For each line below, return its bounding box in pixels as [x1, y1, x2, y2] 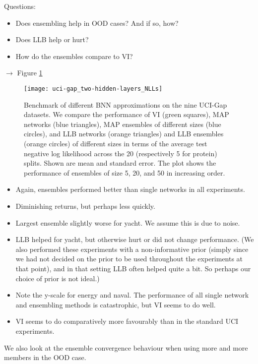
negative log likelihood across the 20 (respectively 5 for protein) [24, 148, 217, 158]
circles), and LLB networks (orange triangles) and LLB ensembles [24, 128, 224, 139]
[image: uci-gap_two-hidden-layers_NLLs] [24, 85, 163, 92]
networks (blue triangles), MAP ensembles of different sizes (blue [24, 119, 221, 129]
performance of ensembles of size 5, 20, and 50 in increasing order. [24, 167, 225, 178]
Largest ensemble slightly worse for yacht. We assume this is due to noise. [15, 217, 240, 228]
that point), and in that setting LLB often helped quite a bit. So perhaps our [15, 263, 251, 273]
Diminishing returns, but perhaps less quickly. [15, 200, 155, 211]
